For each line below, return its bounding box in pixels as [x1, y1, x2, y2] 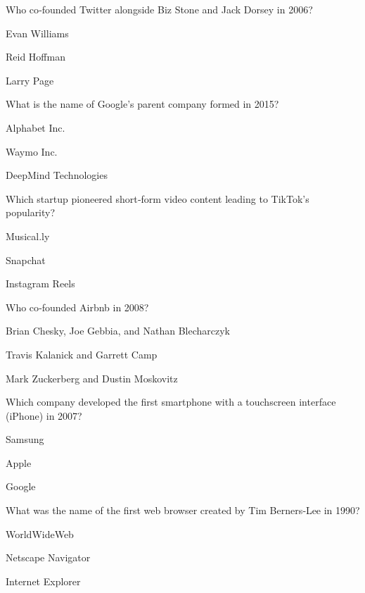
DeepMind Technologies [6, 168, 108, 182]
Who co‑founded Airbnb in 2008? [6, 299, 149, 314]
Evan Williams [6, 25, 69, 40]
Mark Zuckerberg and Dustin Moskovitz [6, 370, 178, 385]
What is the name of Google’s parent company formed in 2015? [6, 96, 279, 111]
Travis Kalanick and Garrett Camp [6, 347, 158, 361]
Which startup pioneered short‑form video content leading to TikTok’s [6, 191, 309, 206]
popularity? [6, 205, 56, 220]
